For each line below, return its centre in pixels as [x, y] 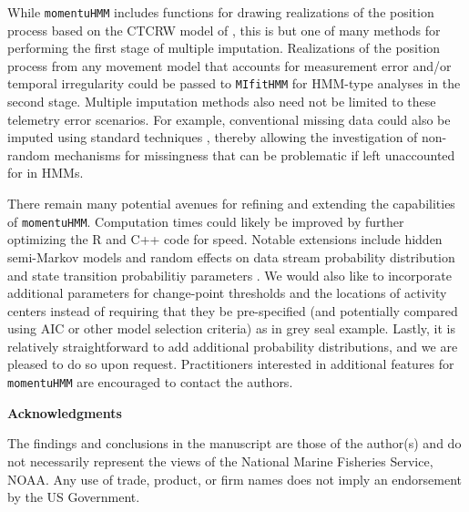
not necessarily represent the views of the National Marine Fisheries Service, [220, 461]
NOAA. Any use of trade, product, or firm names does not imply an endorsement [235, 479]
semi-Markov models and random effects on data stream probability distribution [231, 256]
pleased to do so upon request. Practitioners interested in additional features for [231, 364]
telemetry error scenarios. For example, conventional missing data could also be [229, 119]
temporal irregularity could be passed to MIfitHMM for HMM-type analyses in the [234, 83]
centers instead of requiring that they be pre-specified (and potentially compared [233, 310]
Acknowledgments [65, 412]
